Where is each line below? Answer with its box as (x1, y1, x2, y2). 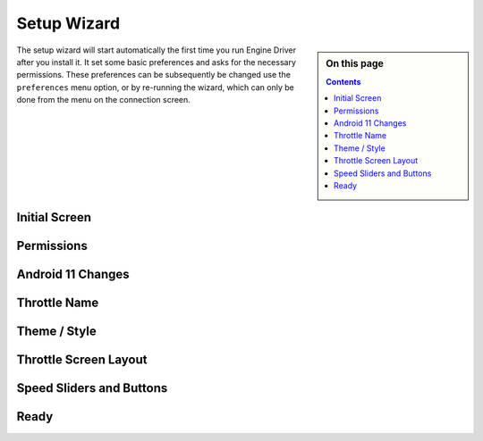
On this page (326, 57, 384, 70)
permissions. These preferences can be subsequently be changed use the (16, 70, 291, 80)
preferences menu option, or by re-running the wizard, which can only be (16, 81, 294, 93)
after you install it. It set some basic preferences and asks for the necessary (16, 56, 297, 67)
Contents (326, 76, 361, 87)
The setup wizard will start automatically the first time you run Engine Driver (16, 45, 297, 55)
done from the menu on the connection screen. (16, 95, 191, 105)
